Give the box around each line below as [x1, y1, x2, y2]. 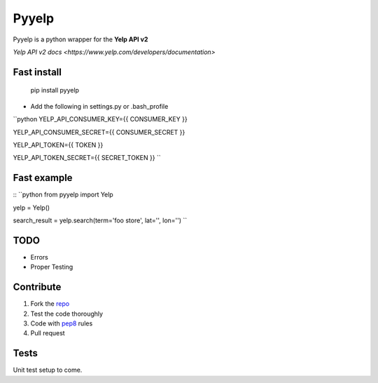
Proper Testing [30, 263, 73, 271]
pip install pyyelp [30, 86, 80, 95]
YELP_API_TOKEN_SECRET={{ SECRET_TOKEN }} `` [13, 154, 161, 162]
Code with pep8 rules [30, 319, 93, 328]
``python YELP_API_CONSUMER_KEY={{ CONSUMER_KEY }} [13, 115, 188, 123]
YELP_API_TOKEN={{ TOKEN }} [13, 140, 104, 149]
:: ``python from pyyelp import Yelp [13, 190, 113, 199]
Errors [30, 253, 48, 261]
